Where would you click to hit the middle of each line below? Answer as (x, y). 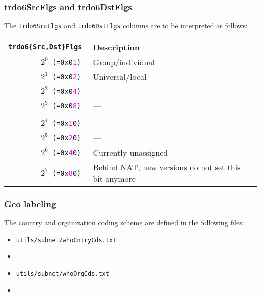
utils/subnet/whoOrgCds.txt (62, 274)
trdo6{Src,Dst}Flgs (45, 47)
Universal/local (120, 76)
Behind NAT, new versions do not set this (167, 167)
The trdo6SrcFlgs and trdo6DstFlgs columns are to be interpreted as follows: (126, 25)
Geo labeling (30, 203)
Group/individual (124, 62)
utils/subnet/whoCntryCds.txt (66, 240)
